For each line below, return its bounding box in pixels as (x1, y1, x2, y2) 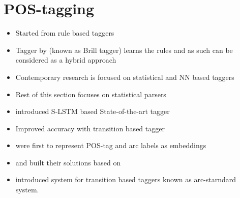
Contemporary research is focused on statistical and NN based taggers (15, 71, 234, 82)
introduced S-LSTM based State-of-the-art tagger (15, 106, 170, 117)
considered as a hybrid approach (15, 54, 116, 65)
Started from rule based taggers (15, 27, 114, 38)
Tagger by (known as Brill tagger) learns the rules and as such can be (15, 44, 233, 55)
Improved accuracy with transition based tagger (15, 123, 165, 133)
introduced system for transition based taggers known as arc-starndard (15, 174, 236, 185)
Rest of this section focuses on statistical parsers (15, 89, 166, 99)
